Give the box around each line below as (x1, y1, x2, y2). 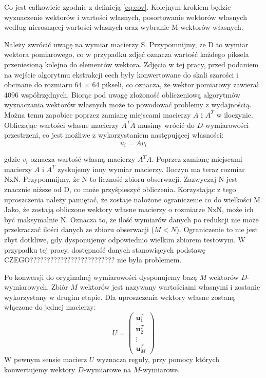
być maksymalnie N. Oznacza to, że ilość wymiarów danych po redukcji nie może (4, 214, 259, 224)
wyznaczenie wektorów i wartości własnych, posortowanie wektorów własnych (4, 11, 247, 22)
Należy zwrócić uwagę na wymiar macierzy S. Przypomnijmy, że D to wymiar (4, 39, 249, 49)
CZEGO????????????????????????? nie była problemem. (4, 254, 182, 265)
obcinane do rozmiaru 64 (4, 79, 82, 90)
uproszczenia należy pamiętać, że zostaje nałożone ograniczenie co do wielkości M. (4, 194, 262, 204)
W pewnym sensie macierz (4, 353, 87, 364)
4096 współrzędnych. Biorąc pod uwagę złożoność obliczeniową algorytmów (4, 89, 240, 100)
